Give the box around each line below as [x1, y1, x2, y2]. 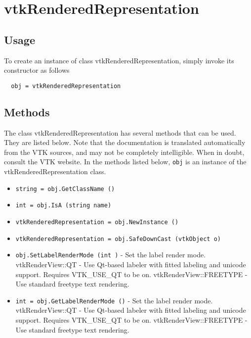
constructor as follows [4, 65, 70, 75]
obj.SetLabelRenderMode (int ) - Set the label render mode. [15, 249, 206, 260]
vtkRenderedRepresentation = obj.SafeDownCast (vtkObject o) [15, 235, 221, 242]
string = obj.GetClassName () [15, 185, 115, 193]
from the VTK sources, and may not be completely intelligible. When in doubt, [4, 146, 245, 157]
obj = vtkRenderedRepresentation [11, 82, 121, 90]
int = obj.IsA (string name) [15, 202, 112, 209]
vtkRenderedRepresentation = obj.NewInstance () [15, 218, 179, 226]
